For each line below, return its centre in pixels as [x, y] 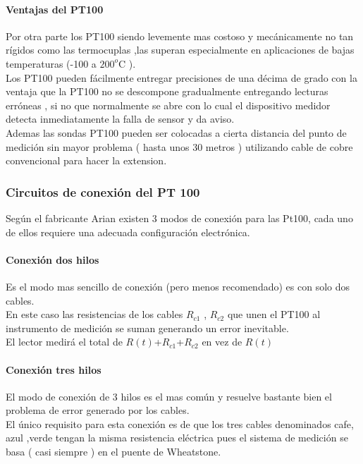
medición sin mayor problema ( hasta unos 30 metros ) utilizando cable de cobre [179, 146]
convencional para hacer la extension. [86, 160]
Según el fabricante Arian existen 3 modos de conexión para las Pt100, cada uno [179, 218]
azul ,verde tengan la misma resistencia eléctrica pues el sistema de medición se [177, 438]
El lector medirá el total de [64, 342]
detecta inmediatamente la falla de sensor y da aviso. [120, 119]
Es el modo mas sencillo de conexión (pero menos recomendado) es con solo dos [178, 286]
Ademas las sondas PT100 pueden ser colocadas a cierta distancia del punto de [176, 132]
